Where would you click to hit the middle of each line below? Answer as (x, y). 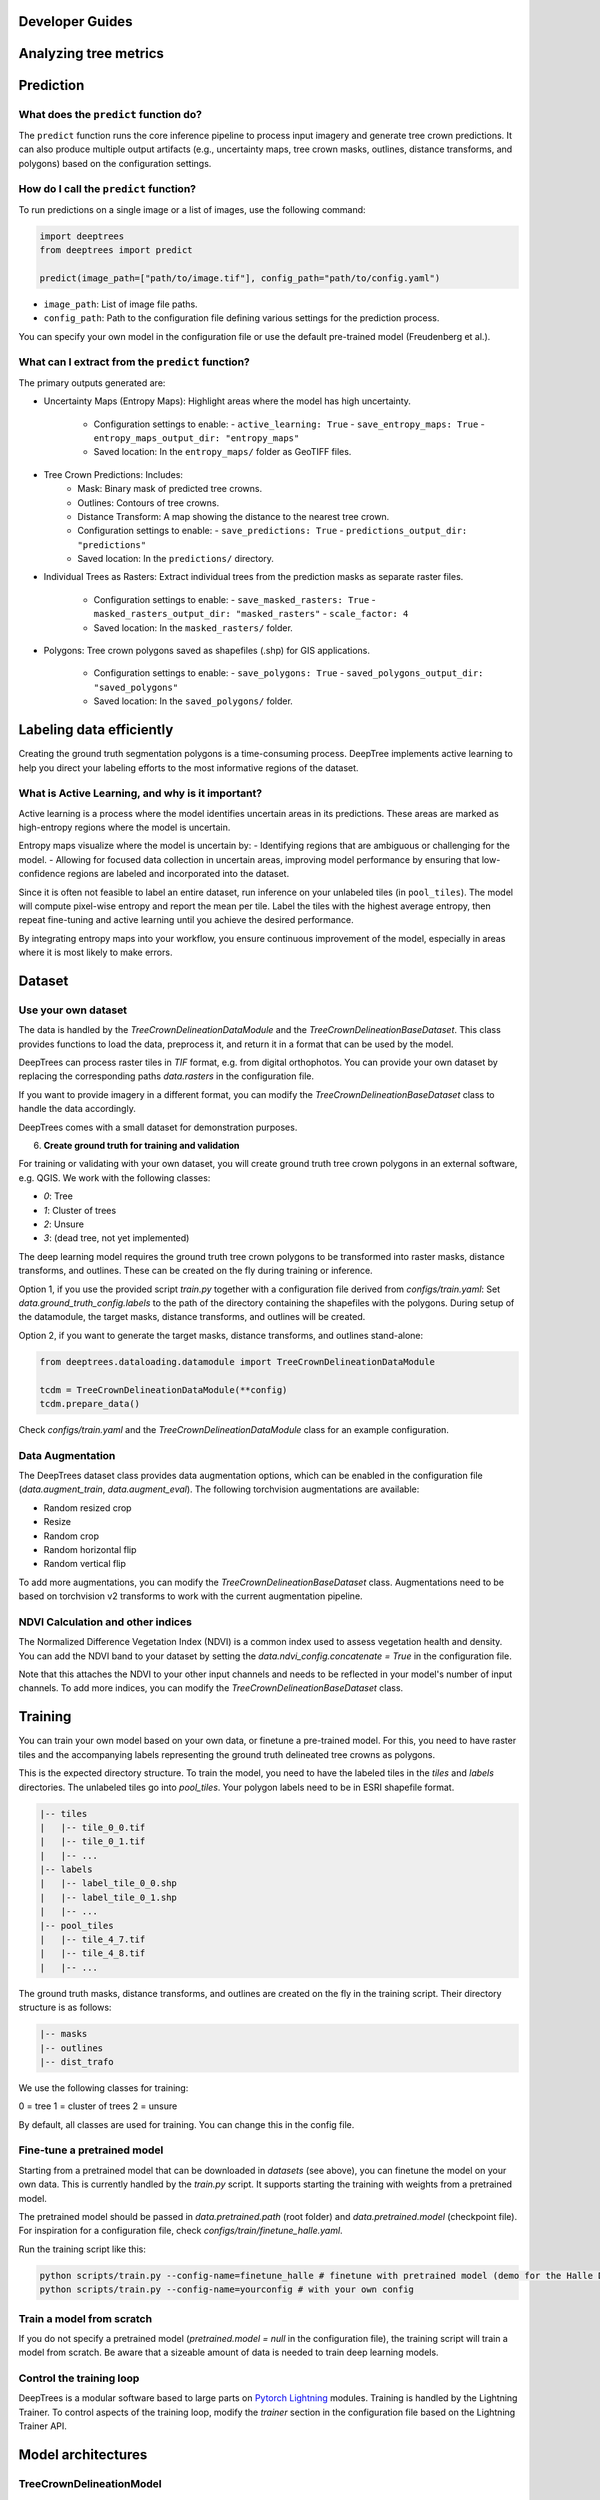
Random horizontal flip (90, 1549)
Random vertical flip (85, 1564)
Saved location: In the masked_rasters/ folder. (193, 627)
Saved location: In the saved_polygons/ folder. (193, 701)
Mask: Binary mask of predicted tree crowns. (170, 489)
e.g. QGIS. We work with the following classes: (114, 1177)
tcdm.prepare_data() (89, 1403)
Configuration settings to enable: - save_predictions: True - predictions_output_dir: (272, 531)
